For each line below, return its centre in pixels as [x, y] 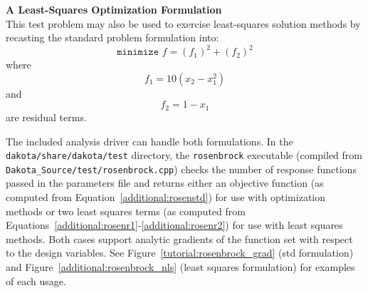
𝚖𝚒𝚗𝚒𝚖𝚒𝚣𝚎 [138, 52]
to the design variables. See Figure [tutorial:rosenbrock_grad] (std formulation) [180, 253]
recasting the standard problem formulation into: [112, 37]
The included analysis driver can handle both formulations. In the [149, 141]
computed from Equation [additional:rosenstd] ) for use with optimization [166, 197]
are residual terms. [46, 117]
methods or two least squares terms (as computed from [126, 211]
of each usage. [36, 281]
